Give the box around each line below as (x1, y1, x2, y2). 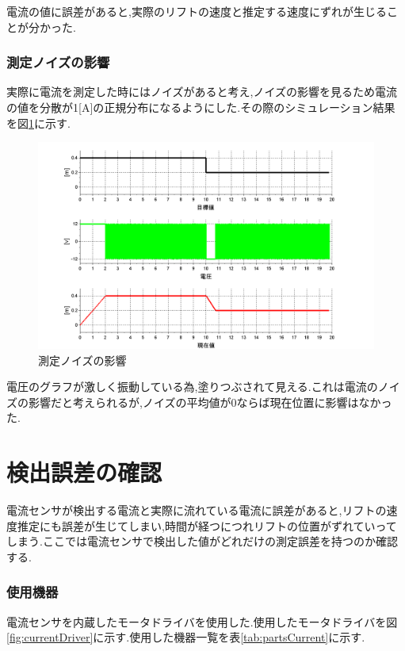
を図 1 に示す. (6, 114, 71, 131)
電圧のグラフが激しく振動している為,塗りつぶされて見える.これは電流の (6, 378, 378, 395)
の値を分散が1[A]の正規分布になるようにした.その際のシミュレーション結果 (6, 99, 395, 115)
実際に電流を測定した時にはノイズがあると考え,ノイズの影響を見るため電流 (6, 83, 398, 100)
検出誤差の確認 (6, 456, 162, 488)
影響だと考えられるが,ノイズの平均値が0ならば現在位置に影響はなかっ (28, 393, 392, 410)
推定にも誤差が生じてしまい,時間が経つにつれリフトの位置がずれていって (17, 517, 397, 534)
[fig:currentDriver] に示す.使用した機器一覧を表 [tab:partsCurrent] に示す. (6, 629, 365, 645)
